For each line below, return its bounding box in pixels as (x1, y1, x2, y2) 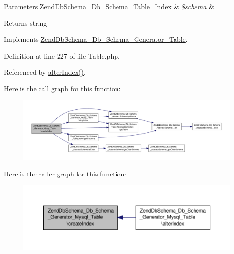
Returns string (4, 18, 47, 28)
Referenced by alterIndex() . (4, 67, 86, 77)
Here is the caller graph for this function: (4, 168, 127, 178)
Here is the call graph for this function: (4, 83, 121, 93)
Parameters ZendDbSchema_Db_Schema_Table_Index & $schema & (4, 1, 214, 11)
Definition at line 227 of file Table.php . (4, 50, 120, 60)
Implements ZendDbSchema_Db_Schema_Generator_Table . (4, 34, 188, 44)
